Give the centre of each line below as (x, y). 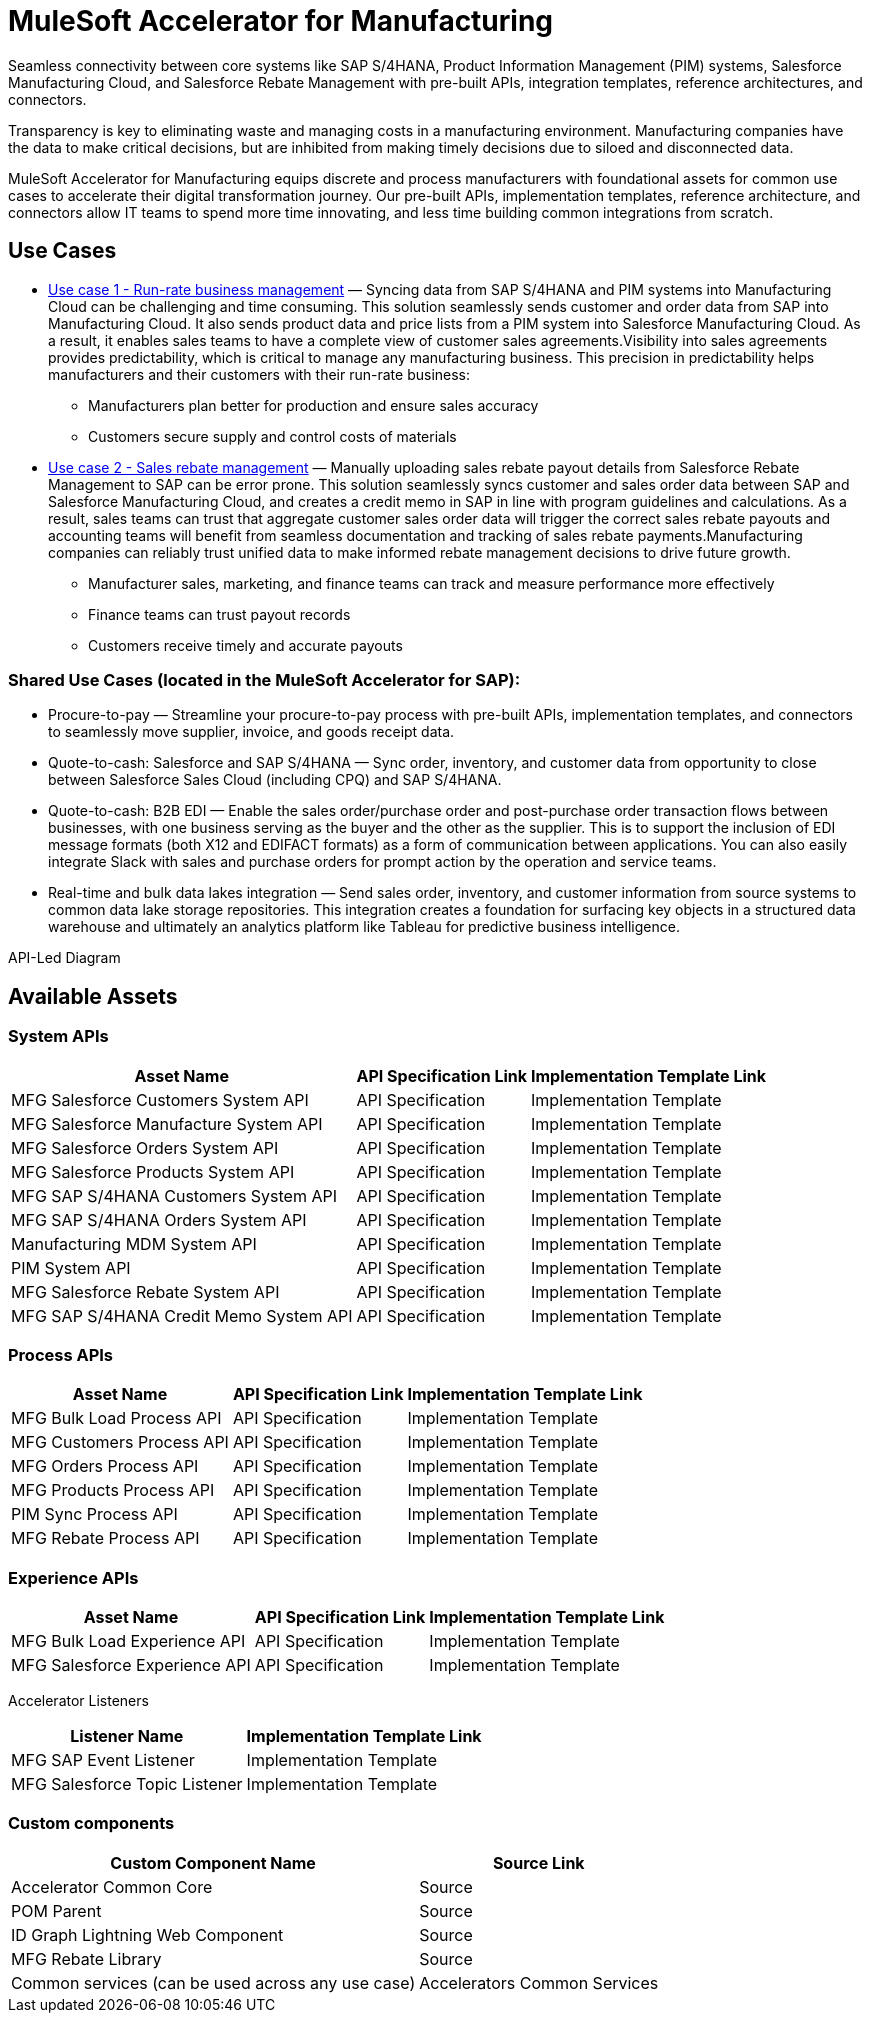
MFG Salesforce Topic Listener (127, 1784)
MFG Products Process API (113, 1490)
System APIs (58, 1036)
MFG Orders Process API (105, 1466)
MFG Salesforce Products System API (153, 1171)
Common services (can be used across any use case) (213, 1982)
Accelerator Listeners (78, 1701)
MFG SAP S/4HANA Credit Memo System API (182, 1315)
